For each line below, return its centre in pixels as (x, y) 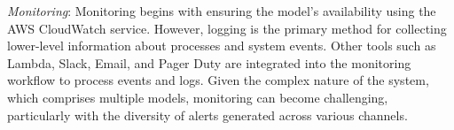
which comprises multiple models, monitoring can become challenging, (198, 97)
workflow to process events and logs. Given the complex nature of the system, (218, 80)
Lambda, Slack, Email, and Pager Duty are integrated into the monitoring (209, 62)
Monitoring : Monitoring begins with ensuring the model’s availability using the (222, 11)
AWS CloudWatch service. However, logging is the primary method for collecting (227, 28)
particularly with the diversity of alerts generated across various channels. (207, 115)
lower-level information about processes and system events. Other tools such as (222, 46)
